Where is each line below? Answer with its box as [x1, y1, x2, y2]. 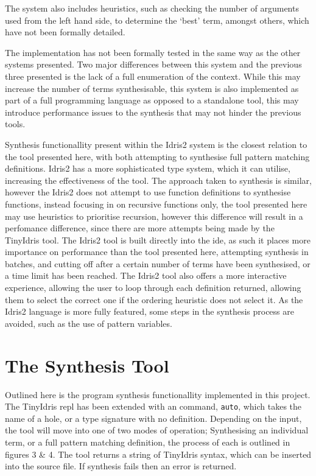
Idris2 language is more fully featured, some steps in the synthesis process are [5, 305, 294, 318]
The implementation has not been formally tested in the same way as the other [5, 46, 301, 58]
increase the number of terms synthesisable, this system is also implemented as [5, 82, 299, 94]
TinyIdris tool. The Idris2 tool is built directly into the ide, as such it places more [5, 233, 311, 246]
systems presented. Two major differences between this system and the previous [5, 58, 302, 71]
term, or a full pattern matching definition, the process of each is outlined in [5, 436, 290, 448]
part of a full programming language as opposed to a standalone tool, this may [5, 94, 299, 107]
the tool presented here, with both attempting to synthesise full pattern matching [5, 150, 310, 163]
